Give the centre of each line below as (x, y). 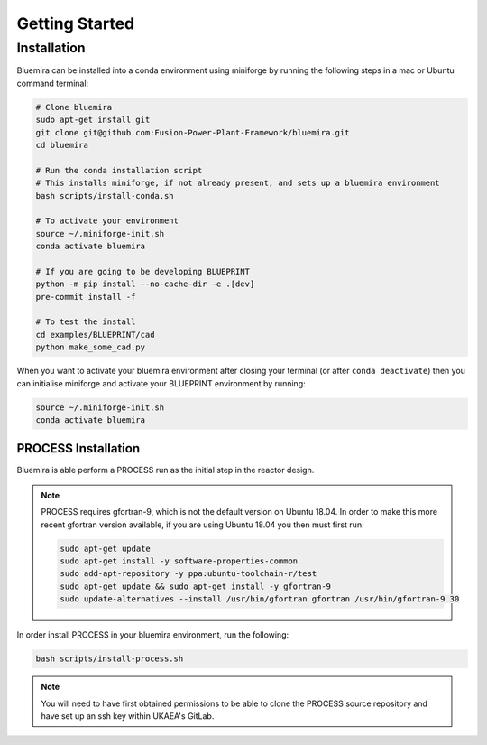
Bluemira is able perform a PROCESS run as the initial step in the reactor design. (165, 470)
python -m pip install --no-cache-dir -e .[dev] (145, 284)
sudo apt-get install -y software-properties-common (179, 561)
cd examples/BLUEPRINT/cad (95, 335)
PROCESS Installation (78, 448)
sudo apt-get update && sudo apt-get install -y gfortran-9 (196, 586)
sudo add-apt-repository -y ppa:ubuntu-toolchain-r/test (188, 574)
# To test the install (86, 322)
